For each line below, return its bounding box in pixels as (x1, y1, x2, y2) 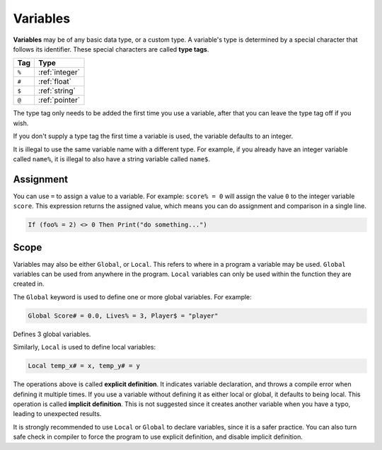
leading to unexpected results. (13, 410, 102, 418)
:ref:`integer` (38, 67, 81, 77)
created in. (13, 279, 45, 288)
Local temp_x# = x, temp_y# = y (28, 362, 141, 370)
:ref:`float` (38, 76, 72, 86)
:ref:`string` (38, 86, 76, 96)
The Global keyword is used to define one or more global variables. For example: (13, 292, 253, 301)
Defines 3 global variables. (13, 330, 91, 338)
